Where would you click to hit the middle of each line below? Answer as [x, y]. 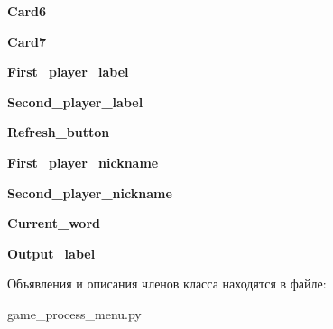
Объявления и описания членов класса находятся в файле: [167, 283]
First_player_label [68, 72]
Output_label [51, 253]
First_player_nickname [83, 162]
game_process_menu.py [74, 313]
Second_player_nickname [90, 192]
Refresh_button [59, 132]
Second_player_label [75, 101]
